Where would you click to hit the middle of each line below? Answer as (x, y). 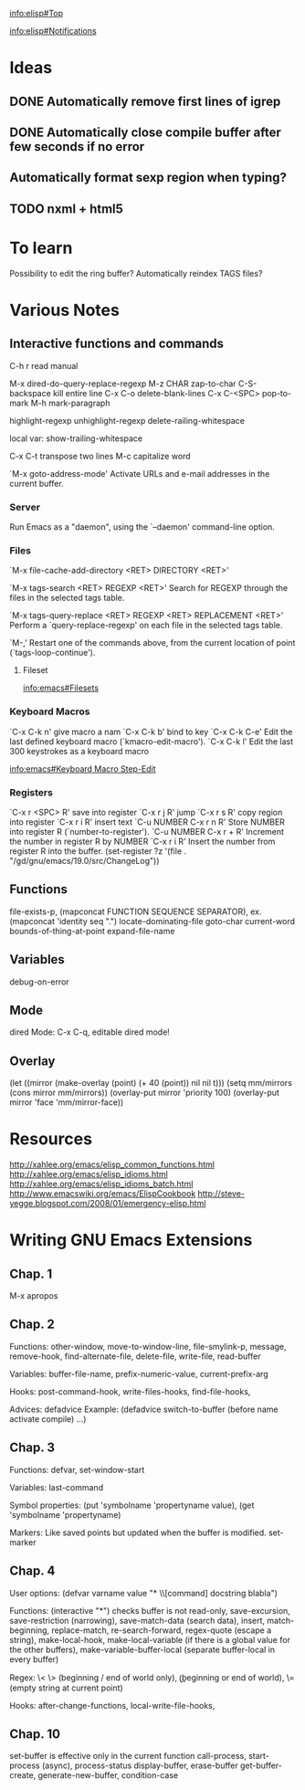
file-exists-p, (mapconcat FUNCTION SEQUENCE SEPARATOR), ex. (136, 911)
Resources (51, 1139)
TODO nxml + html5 (66, 209)
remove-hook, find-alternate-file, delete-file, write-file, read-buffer (135, 1356)
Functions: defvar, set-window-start (77, 1469)
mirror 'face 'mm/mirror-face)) (67, 1102)
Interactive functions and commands (117, 344)
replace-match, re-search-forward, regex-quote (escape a (162, 1630)
